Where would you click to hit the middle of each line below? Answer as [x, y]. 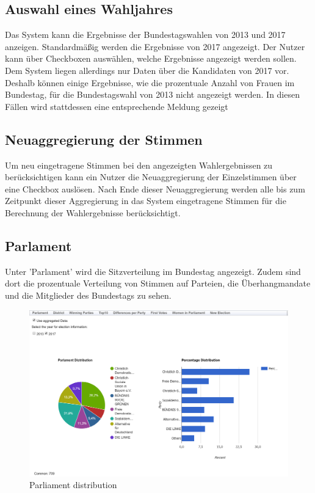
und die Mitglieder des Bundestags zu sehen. [88, 295]
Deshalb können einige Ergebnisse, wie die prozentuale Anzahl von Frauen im [150, 82]
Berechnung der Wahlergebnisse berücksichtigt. [93, 212]
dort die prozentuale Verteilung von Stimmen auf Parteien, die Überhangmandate [158, 283]
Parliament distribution [73, 485]
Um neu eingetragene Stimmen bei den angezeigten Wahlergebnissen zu [139, 165]
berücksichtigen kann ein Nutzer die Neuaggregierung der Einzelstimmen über [151, 177]
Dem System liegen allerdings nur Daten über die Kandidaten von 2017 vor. [147, 70]
